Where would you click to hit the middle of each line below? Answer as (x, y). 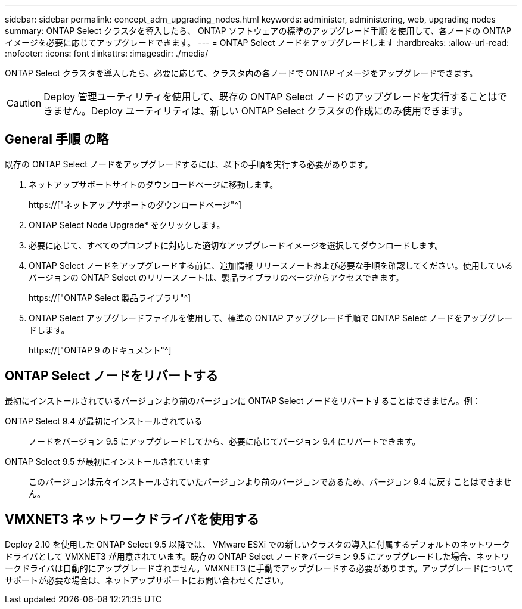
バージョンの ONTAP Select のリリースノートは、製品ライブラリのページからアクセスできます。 (216, 277)
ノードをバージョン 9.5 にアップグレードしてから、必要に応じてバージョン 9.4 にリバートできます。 (225, 441)
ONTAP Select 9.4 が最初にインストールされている (104, 421)
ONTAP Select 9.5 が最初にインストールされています (108, 461)
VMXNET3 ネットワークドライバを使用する (132, 520)
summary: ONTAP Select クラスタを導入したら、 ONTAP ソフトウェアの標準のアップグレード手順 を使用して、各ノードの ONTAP (258, 31)
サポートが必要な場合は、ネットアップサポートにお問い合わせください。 (147, 580)
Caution (24, 103)
